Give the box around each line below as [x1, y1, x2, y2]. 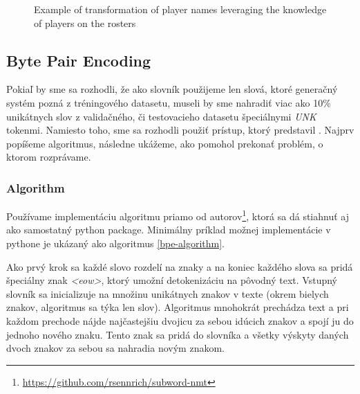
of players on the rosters [34, 15, 136, 30]
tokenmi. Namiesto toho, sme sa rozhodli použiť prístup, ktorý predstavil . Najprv [6, 123, 354, 137]
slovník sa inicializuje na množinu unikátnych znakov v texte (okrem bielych [6, 286, 329, 301]
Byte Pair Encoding [6, 49, 151, 71]
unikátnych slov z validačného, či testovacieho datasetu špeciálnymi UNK [6, 109, 316, 123]
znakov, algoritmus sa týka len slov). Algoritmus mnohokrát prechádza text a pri [6, 300, 349, 314]
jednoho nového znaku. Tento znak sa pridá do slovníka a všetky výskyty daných [6, 327, 349, 341]
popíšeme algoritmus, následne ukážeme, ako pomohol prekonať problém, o [6, 136, 323, 150]
